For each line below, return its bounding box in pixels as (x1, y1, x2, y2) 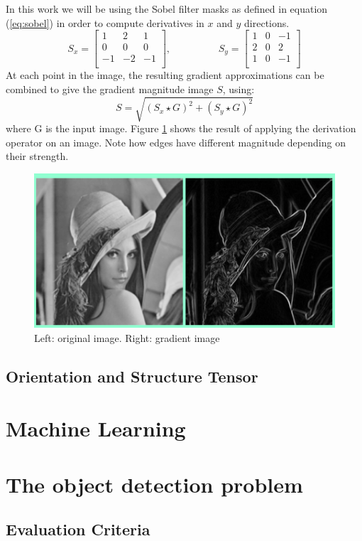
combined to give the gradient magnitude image (6, 81, 214, 96)
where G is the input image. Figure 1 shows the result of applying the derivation (6, 121, 356, 136)
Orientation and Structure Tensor (6, 365, 258, 387)
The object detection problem (6, 469, 303, 498)
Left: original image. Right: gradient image (34, 330, 220, 345)
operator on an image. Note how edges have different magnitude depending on (6, 134, 346, 149)
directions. (244, 15, 290, 30)
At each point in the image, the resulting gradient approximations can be (6, 68, 324, 82)
